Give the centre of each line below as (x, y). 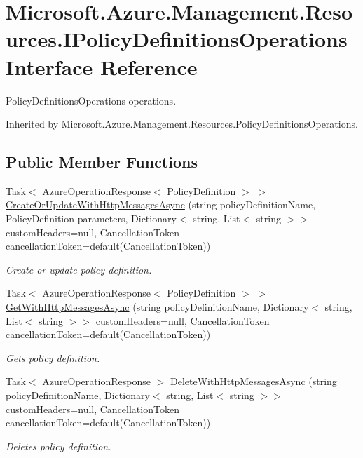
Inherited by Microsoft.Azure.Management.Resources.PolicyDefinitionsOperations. (182, 124)
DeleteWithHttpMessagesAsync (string (254, 381)
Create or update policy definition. (79, 269)
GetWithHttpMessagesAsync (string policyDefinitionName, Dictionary (157, 307)
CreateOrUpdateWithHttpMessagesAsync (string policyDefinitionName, (161, 204)
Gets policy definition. (53, 357)
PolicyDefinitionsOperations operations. (91, 100)
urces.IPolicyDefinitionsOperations (177, 39)
